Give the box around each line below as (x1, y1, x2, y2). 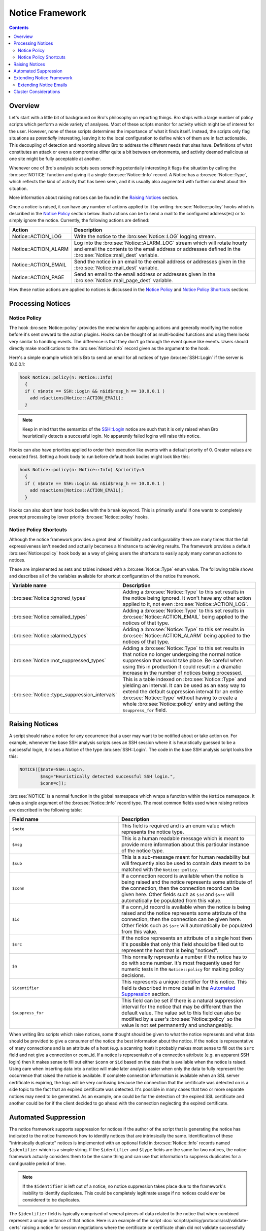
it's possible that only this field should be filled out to (121, 941, 244, 948)
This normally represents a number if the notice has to (121, 953, 247, 960)
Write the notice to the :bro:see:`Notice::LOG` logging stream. (74, 233, 216, 240)
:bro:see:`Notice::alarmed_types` (12, 632, 88, 639)
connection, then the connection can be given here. (121, 916, 241, 923)
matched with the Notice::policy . (121, 866, 199, 873)
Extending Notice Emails (18, 82, 67, 88)
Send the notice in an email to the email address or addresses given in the (74, 258, 246, 265)
